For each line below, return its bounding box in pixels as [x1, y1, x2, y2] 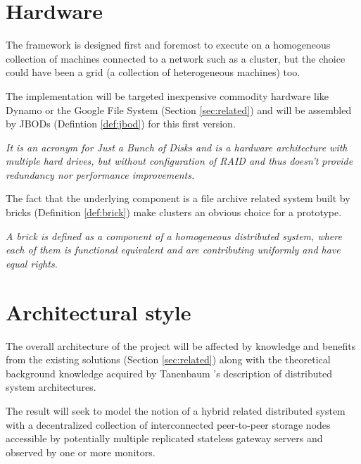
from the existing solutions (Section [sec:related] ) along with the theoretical [6, 352, 331, 367]
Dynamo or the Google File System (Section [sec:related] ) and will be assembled [6, 102, 352, 117]
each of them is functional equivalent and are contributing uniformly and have [6, 242, 341, 257]
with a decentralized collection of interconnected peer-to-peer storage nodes [6, 417, 331, 432]
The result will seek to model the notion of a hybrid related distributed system [6, 403, 346, 418]
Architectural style [6, 297, 191, 326]
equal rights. [6, 256, 58, 270]
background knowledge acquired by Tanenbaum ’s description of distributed [6, 365, 333, 380]
